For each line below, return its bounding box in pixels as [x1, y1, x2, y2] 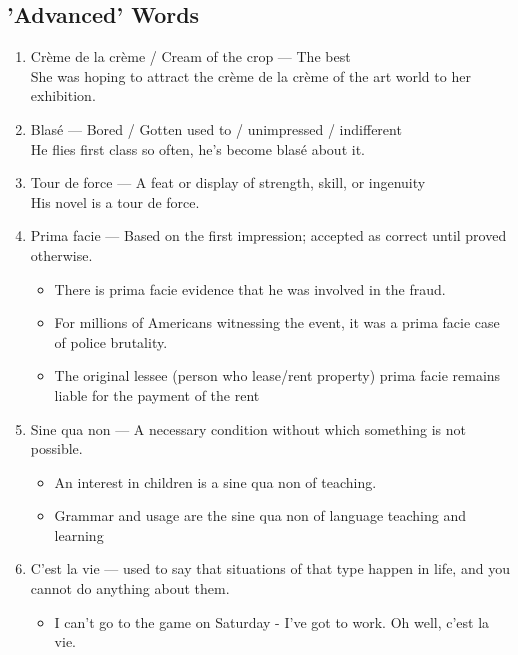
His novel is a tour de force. [30, 191, 200, 212]
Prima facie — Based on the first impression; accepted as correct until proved [30, 225, 507, 246]
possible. [30, 438, 83, 459]
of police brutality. [54, 331, 168, 352]
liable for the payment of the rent [54, 384, 260, 405]
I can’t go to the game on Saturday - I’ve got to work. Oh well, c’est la [54, 611, 490, 632]
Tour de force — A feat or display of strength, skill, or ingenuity [30, 172, 426, 193]
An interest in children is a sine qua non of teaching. [54, 471, 377, 492]
